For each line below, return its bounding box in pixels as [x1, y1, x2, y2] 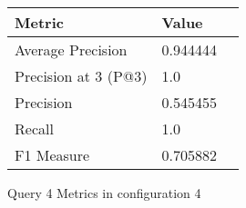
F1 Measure [15, 144, 90, 165]
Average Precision [15, 39, 128, 60]
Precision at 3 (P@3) [15, 65, 148, 86]
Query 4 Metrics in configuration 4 [7, 183, 201, 202]
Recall [15, 118, 54, 139]
